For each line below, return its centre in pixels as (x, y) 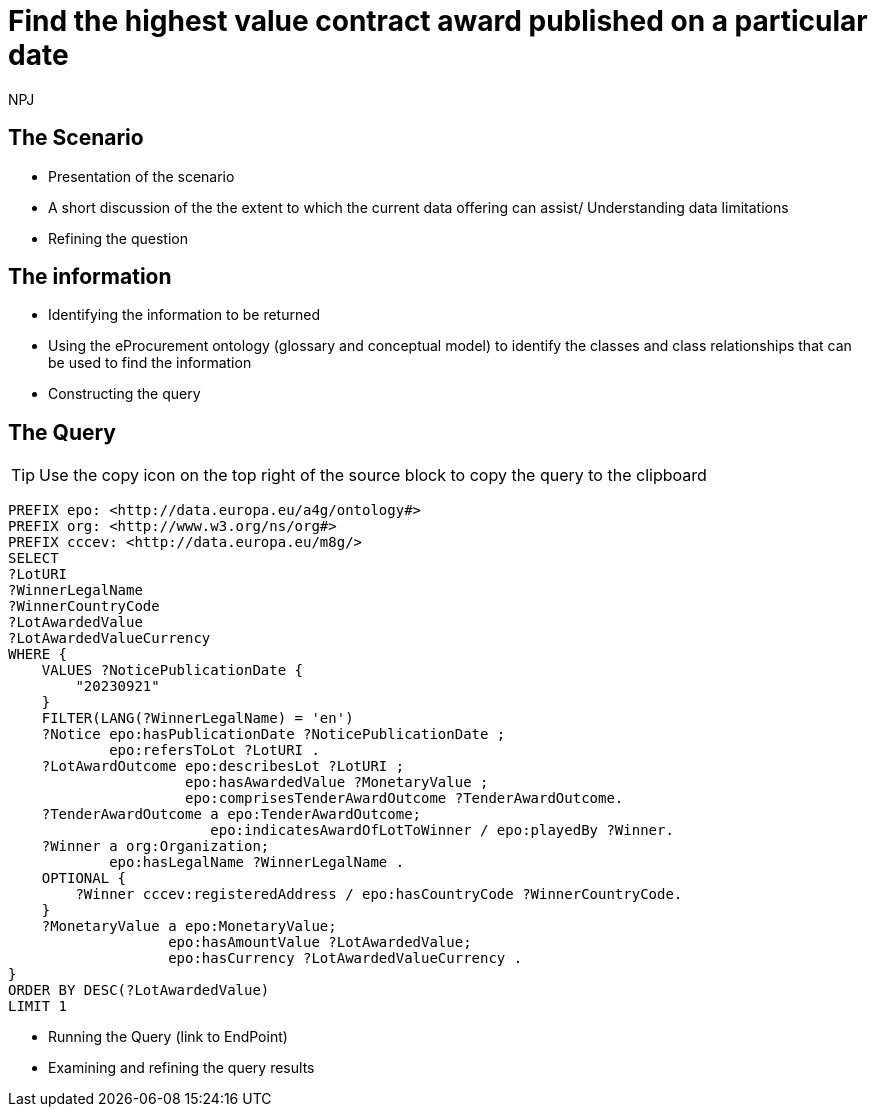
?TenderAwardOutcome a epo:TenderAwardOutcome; (231, 814)
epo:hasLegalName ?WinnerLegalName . (257, 862)
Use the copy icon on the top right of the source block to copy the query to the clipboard (373, 475)
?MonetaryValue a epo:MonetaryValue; (189, 926)
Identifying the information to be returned (184, 315)
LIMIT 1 (38, 1006)
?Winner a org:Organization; (155, 846)
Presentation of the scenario (141, 176)
